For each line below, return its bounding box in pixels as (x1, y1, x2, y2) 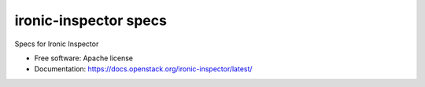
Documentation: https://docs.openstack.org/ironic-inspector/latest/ (34, 64, 253, 74)
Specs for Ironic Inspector (14, 39, 99, 49)
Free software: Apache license (34, 53, 134, 63)
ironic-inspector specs (14, 12, 167, 29)
